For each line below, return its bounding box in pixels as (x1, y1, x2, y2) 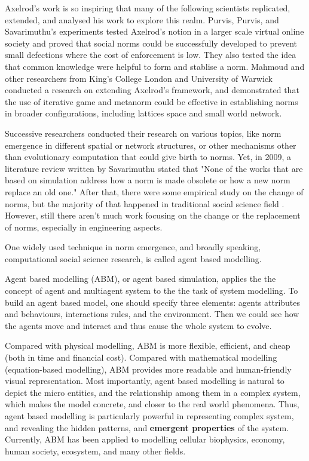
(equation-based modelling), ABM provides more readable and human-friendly (5, 362, 292, 375)
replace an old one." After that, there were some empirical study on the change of (5, 185, 304, 198)
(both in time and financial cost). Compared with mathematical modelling (5, 351, 277, 364)
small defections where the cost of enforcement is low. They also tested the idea (5, 48, 296, 61)
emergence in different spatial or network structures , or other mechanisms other (5, 139, 296, 151)
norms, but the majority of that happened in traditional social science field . (5, 197, 284, 210)
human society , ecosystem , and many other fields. (5, 444, 186, 457)
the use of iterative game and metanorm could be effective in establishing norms (5, 95, 298, 107)
